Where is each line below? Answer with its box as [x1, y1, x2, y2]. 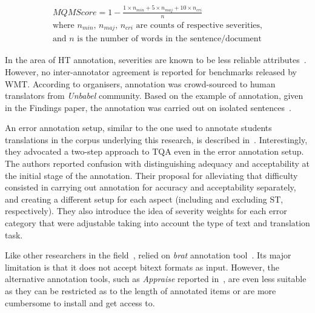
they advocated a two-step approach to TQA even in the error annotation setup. [5, 145, 304, 158]
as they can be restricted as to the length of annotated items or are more [5, 284, 276, 297]
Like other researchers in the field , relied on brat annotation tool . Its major [5, 249, 291, 261]
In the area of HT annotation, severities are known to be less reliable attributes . [5, 53, 307, 66]
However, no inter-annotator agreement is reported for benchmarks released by [5, 65, 297, 78]
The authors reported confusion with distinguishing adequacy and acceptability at [5, 157, 310, 170]
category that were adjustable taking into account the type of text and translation [5, 217, 310, 229]
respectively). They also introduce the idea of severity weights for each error [5, 204, 287, 217]
